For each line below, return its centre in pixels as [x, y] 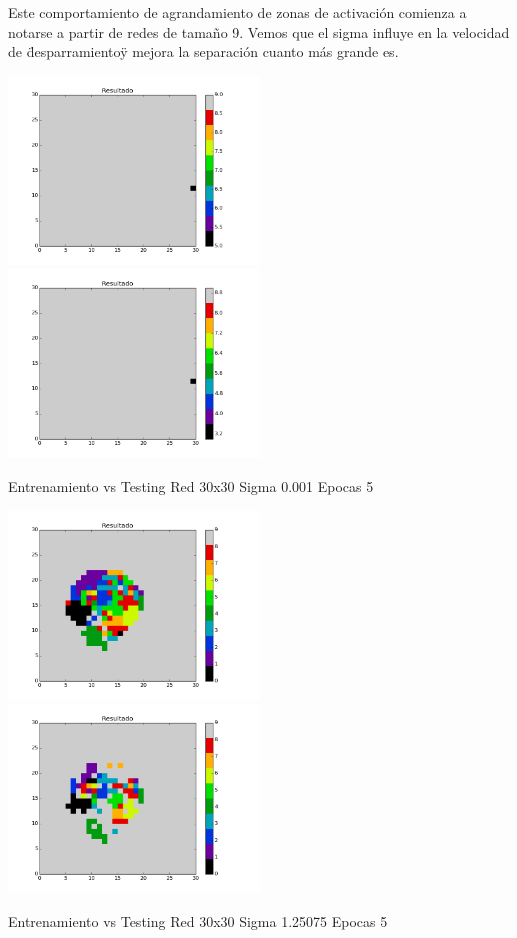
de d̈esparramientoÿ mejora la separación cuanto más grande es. [203, 51]
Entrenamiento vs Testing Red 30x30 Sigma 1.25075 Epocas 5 [198, 920]
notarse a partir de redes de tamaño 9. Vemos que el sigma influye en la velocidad [259, 31]
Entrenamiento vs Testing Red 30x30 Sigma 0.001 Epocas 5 [191, 485]
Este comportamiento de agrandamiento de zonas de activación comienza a [237, 12]
